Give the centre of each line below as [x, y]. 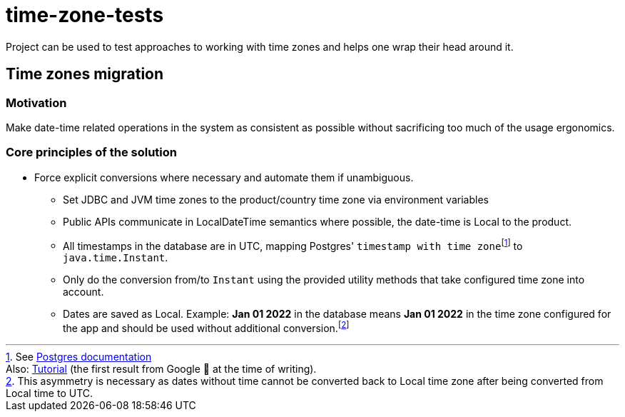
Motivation [36, 102]
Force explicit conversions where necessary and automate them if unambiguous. [224, 177]
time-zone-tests [85, 15]
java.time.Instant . [116, 258]
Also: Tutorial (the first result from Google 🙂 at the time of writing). [161, 369]
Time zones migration [85, 74]
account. [83, 292]
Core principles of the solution [91, 152]
